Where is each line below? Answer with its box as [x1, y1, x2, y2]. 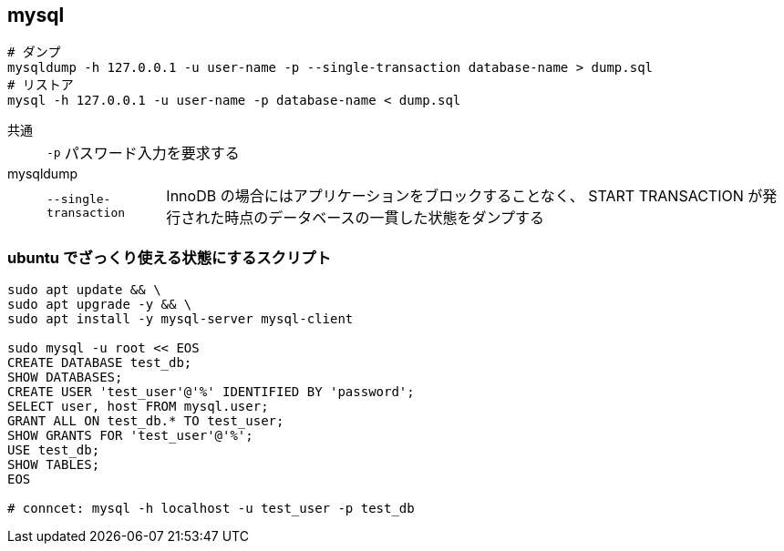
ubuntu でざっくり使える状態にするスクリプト [7, 248, 332, 267]
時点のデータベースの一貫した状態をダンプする [224, 209, 545, 228]
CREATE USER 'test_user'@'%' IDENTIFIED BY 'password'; [7, 384, 415, 400]
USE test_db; [7, 443, 100, 458]
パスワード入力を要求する [64, 144, 240, 163]
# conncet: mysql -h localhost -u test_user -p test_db [7, 501, 415, 516]
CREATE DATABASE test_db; [7, 355, 192, 371]
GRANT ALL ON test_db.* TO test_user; [7, 413, 284, 429]
